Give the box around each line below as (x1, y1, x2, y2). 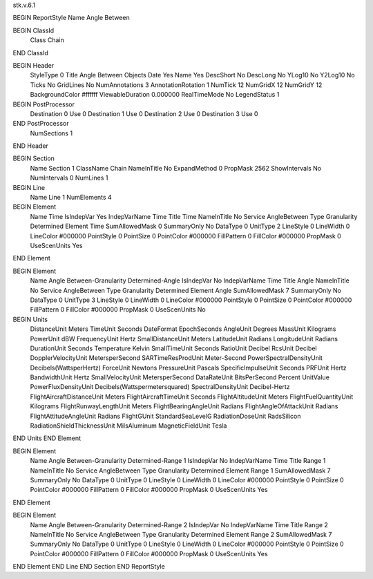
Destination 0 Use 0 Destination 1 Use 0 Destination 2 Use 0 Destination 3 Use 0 (30, 109, 258, 117)
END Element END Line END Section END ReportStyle (12, 562, 165, 571)
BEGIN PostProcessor (12, 100, 75, 108)
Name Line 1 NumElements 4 (30, 193, 112, 202)
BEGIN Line (12, 183, 46, 191)
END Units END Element (12, 434, 82, 442)
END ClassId (12, 48, 48, 57)
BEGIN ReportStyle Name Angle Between (12, 14, 131, 22)
